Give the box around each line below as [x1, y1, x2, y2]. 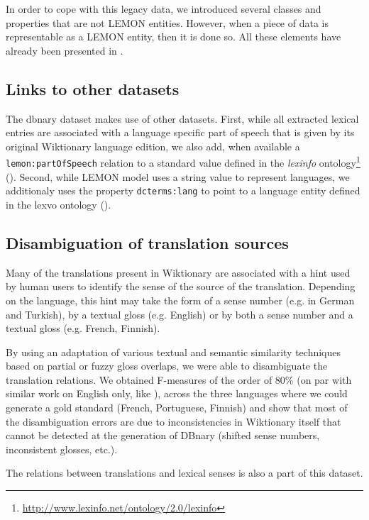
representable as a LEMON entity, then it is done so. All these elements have [6, 29, 341, 44]
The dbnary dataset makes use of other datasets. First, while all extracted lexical [6, 111, 359, 126]
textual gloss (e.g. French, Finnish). [6, 321, 160, 336]
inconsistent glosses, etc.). [6, 441, 118, 456]
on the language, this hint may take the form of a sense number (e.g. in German [6, 292, 355, 307]
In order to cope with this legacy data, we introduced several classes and [6, 1, 321, 16]
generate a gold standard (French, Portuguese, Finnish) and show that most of [6, 400, 348, 415]
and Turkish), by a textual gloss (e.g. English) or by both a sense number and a [6, 306, 353, 321]
